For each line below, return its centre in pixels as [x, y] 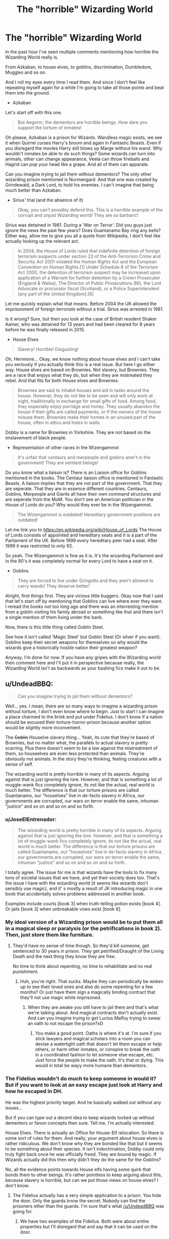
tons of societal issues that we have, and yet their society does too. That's [82, 878]
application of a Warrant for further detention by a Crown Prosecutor [89, 278]
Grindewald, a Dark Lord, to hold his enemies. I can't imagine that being [79, 185]
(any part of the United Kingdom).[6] [56, 294]
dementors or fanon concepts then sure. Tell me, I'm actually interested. [80, 1123]
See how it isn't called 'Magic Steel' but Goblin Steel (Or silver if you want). [83, 637]
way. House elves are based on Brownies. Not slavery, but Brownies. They [82, 370]
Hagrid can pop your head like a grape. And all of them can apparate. [77, 164]
